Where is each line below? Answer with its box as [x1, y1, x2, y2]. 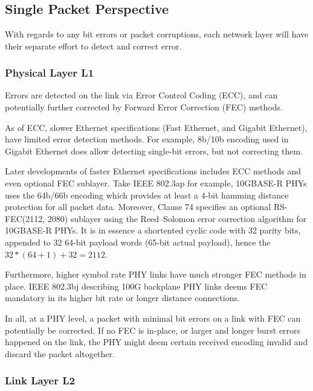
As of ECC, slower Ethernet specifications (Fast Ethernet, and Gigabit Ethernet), [5, 121, 308, 133]
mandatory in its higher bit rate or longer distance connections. [5, 291, 240, 304]
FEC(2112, [5, 212, 45, 224]
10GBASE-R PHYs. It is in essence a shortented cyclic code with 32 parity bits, [5, 224, 301, 237]
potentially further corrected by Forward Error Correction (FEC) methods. [5, 101, 283, 113]
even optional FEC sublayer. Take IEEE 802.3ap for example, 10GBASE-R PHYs [5, 176, 307, 189]
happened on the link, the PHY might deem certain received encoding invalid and [5, 335, 308, 348]
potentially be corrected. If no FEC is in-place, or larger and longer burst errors [5, 323, 301, 336]
